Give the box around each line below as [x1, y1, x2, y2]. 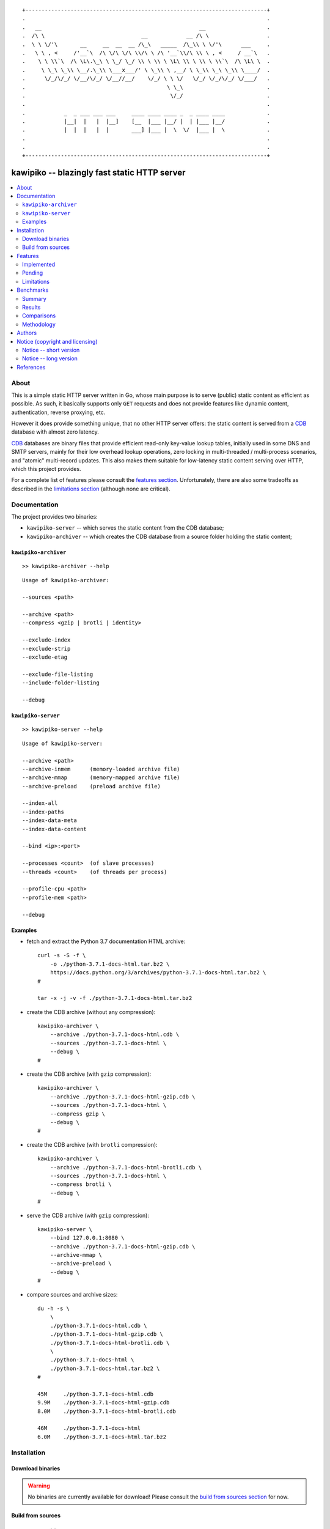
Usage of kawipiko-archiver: [22, 577, 109, 583]
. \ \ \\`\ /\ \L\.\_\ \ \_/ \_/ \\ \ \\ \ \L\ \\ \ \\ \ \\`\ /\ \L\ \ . [22, 58, 271, 65]
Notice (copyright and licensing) [16, 338, 98, 345]
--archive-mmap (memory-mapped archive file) [22, 774, 180, 781]
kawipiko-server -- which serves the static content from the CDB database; [26, 524, 224, 531]
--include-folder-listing [22, 679, 100, 686]
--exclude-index [22, 637, 71, 643]
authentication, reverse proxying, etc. [11, 409, 106, 416]
